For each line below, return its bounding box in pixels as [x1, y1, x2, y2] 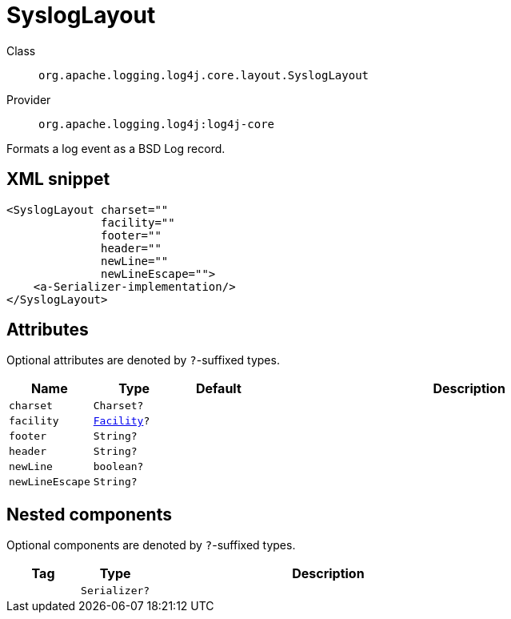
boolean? [93, 460, 144, 473]
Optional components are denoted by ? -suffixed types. [6, 538, 296, 553]
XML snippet [6, 169, 110, 190]
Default [195, 380, 242, 397]
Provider [6, 92, 51, 107]
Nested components [6, 504, 172, 525]
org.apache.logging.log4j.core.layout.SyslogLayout [38, 68, 369, 82]
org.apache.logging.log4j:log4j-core [38, 117, 275, 131]
